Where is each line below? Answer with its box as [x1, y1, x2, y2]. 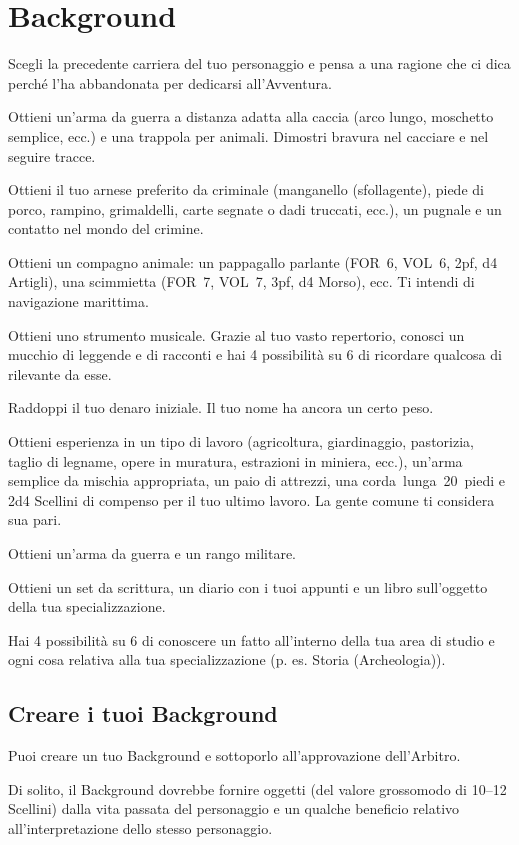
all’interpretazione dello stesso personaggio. [8, 817, 273, 838]
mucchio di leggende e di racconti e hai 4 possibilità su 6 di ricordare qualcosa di [8, 344, 502, 365]
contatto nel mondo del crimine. [8, 218, 204, 239]
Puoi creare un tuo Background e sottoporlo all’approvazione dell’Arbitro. [8, 745, 461, 766]
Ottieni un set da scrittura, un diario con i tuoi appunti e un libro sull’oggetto [8, 576, 488, 597]
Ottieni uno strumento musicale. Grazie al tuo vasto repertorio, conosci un [8, 324, 465, 345]
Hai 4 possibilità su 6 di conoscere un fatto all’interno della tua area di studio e [8, 629, 495, 650]
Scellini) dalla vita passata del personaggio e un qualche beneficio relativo [8, 798, 460, 819]
